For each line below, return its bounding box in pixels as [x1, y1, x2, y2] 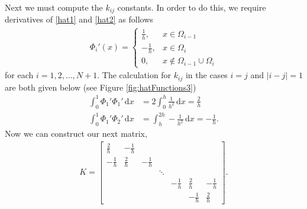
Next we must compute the [5, 1, 103, 13]
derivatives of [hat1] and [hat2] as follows [5, 13, 153, 25]
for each [5, 69, 34, 81]
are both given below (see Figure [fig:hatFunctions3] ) [5, 81, 196, 93]
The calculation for [102, 69, 172, 81]
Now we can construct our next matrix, [5, 127, 147, 140]
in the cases [185, 69, 228, 81]
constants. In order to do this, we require [117, 1, 266, 13]
